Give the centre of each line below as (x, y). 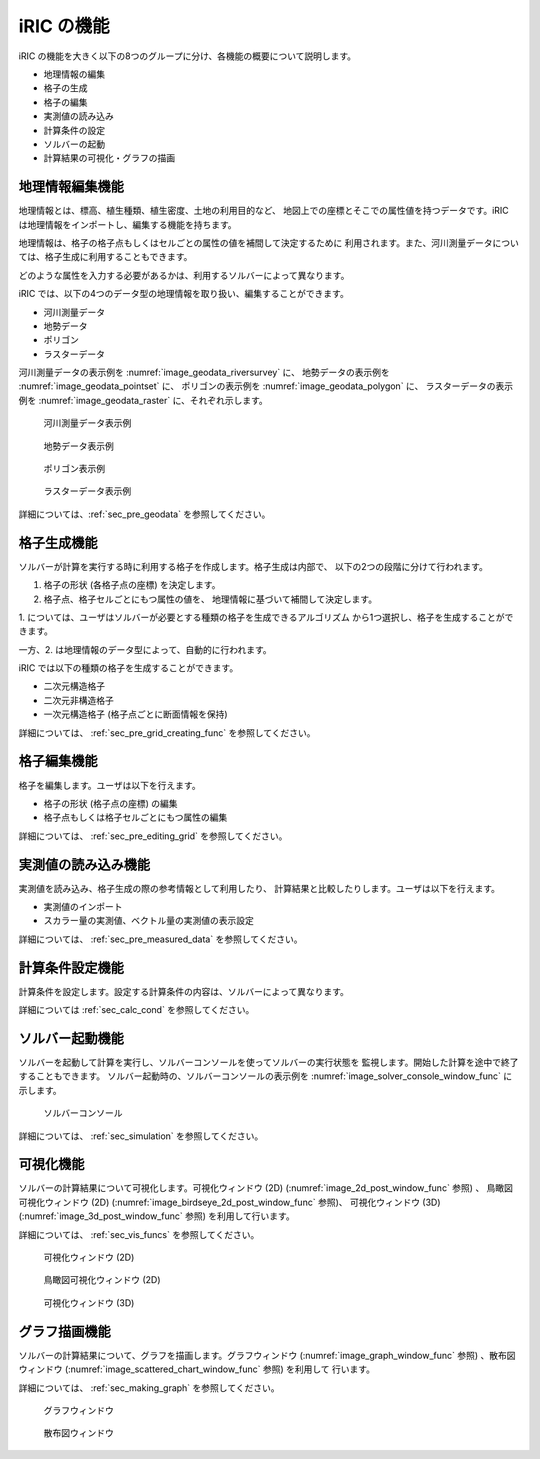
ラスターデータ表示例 (87, 491)
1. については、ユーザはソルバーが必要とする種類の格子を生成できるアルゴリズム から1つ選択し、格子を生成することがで (266, 617)
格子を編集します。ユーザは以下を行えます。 (109, 785)
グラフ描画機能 (64, 1331)
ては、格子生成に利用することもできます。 (105, 257)
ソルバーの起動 (74, 144)
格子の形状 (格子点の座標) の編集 (111, 803)
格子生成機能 (58, 542)
